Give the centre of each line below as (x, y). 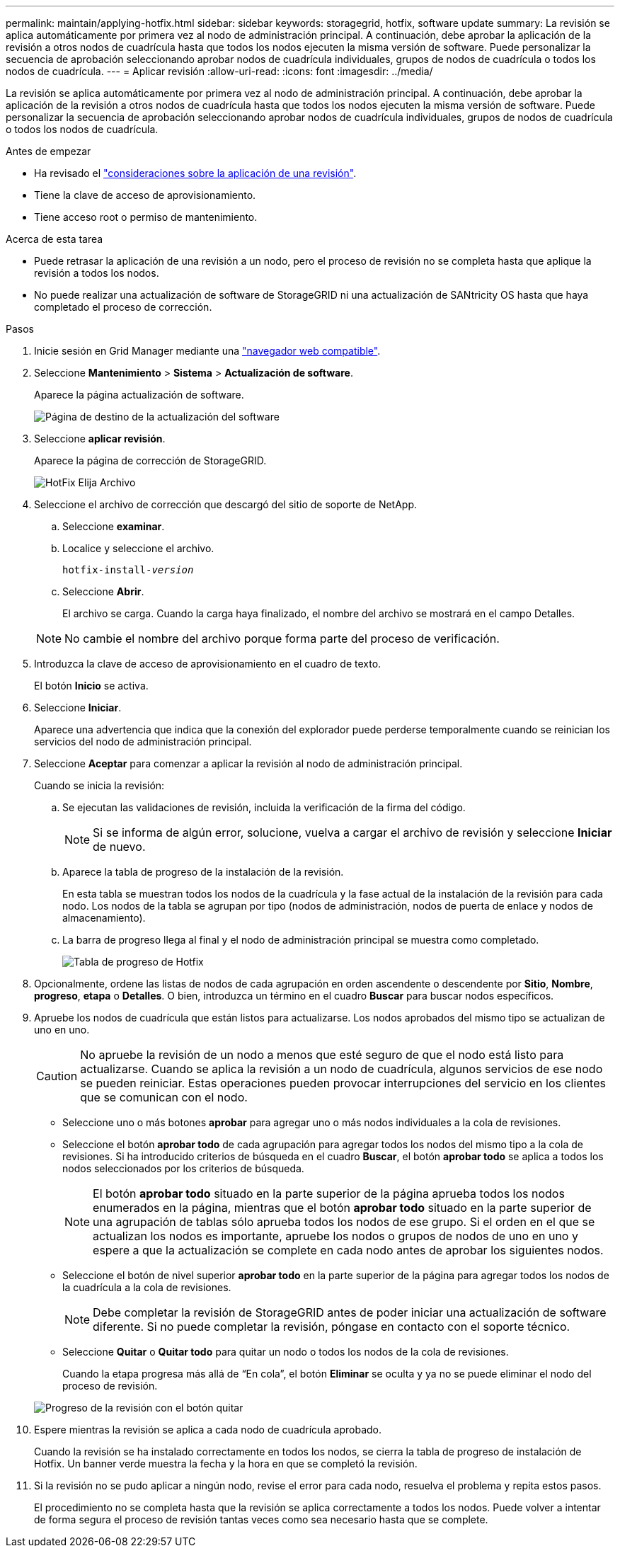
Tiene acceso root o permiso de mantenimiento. (146, 217)
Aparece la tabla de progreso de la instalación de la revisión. (203, 872)
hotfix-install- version (128, 570)
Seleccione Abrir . (103, 591)
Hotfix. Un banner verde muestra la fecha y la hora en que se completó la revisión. (226, 1464)
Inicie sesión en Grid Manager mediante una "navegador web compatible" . (207, 351)
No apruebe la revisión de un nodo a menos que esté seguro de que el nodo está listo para (322, 1055)
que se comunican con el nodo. (164, 1097)
